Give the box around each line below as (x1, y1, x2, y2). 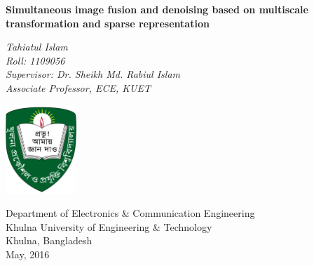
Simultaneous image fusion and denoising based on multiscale (6, 2, 308, 16)
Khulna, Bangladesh (6, 233, 93, 248)
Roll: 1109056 (6, 53, 65, 67)
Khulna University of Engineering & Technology (6, 219, 212, 234)
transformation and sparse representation (6, 15, 210, 30)
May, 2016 (6, 246, 50, 261)
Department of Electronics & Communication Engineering (6, 206, 255, 220)
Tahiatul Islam (6, 39, 68, 54)
